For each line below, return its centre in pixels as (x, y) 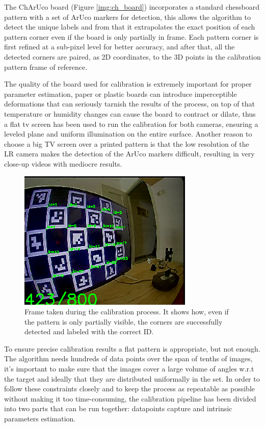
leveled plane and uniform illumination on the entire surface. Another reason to (128, 134)
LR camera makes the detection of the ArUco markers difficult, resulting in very (129, 154)
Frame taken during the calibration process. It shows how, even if (127, 312)
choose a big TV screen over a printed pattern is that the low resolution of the (127, 143)
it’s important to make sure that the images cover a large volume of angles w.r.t (129, 369)
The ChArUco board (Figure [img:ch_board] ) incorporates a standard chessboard (132, 7)
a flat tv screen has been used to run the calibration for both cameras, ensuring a (131, 124)
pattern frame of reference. (46, 66)
